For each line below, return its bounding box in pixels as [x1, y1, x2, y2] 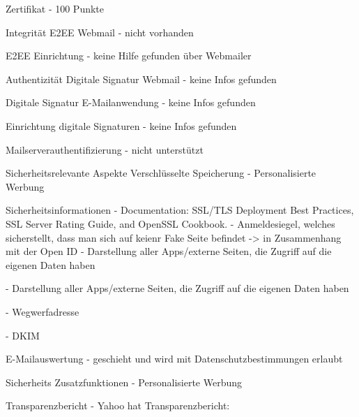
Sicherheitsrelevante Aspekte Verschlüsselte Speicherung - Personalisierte [6, 166, 316, 180]
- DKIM [6, 328, 40, 342]
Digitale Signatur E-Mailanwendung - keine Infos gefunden [6, 95, 256, 110]
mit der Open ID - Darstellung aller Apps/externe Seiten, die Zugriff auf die [6, 244, 332, 258]
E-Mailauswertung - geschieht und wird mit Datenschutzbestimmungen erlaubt [6, 351, 343, 366]
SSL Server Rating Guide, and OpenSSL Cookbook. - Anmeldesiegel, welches [6, 216, 335, 231]
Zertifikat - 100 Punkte [6, 1, 105, 15]
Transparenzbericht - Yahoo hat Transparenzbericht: [6, 398, 230, 413]
